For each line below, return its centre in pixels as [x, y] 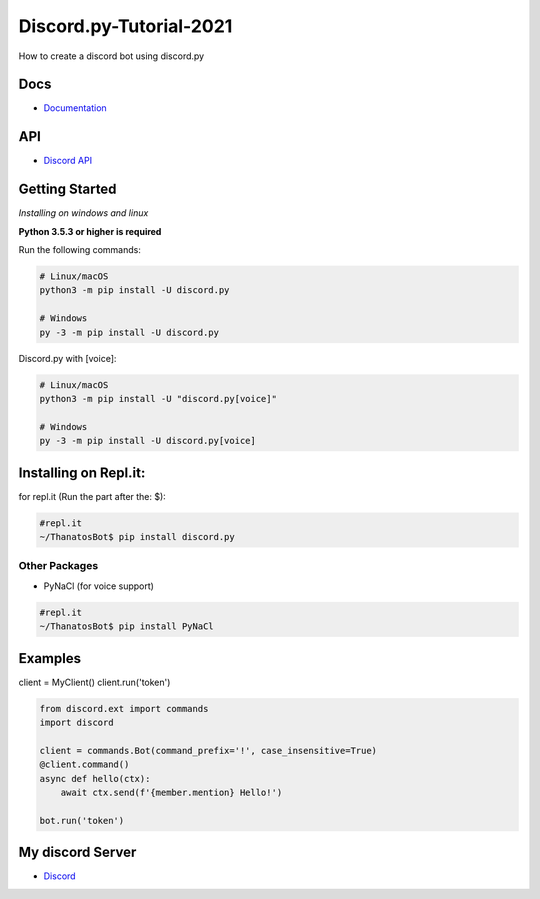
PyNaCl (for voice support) [99, 586]
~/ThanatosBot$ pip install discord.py [137, 536]
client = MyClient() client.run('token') [94, 682]
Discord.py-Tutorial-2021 [125, 26]
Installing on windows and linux [83, 213]
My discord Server [77, 852]
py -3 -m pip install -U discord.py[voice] [148, 441]
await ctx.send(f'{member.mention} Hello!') [171, 792]
